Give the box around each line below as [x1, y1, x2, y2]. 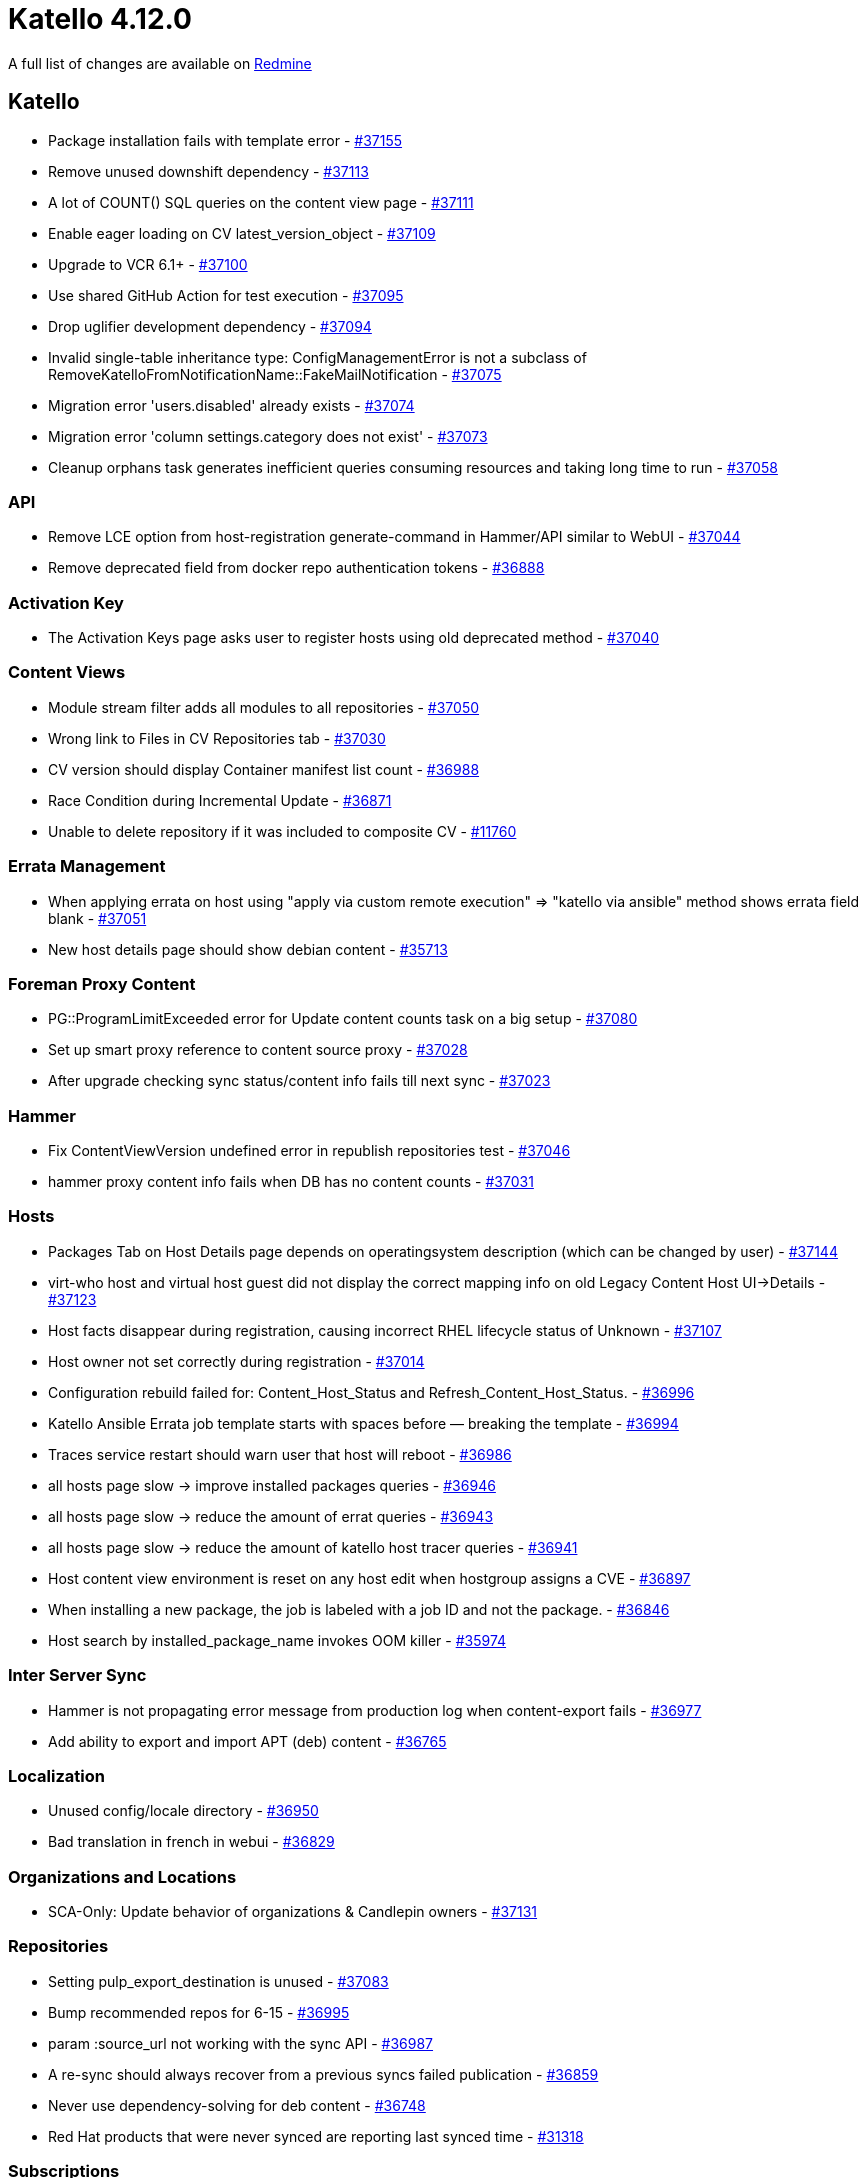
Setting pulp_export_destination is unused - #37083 [48, 1972, 389, 1990]
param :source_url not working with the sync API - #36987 [48, 2034, 434, 2052]
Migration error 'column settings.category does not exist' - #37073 [48, 427, 488, 445]
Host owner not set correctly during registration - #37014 [48, 1352, 425, 1370]
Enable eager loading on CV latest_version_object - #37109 [48, 224, 436, 242]
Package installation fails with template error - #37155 [48, 131, 403, 149]
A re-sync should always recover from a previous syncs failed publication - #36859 [48, 2065, 599, 2083]
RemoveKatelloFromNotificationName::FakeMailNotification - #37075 [48, 365, 502, 383]
